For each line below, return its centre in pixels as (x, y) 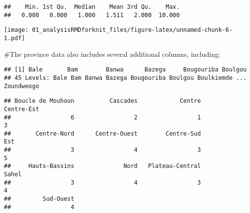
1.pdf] (14, 38)
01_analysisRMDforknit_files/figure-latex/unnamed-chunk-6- (132, 30)
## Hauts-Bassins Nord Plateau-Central (102, 166)
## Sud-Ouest (39, 199)
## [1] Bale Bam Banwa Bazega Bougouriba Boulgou (125, 70)
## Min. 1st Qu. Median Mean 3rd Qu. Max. (92, 7)
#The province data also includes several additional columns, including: (112, 54)
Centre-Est (22, 109)
